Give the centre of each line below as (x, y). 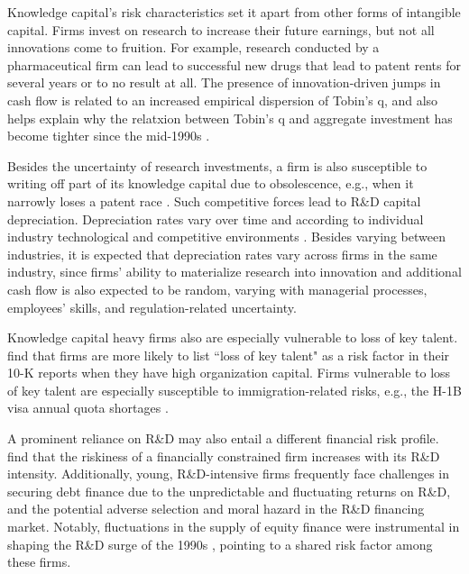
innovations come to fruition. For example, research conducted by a (193, 47)
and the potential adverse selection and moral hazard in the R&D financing (216, 509)
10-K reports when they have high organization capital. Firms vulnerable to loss (229, 373)
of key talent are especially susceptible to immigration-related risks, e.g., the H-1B (234, 390)
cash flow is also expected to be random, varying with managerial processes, (217, 289)
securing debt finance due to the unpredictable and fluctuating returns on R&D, (229, 491)
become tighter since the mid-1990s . (109, 136)
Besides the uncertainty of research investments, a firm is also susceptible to (217, 165)
